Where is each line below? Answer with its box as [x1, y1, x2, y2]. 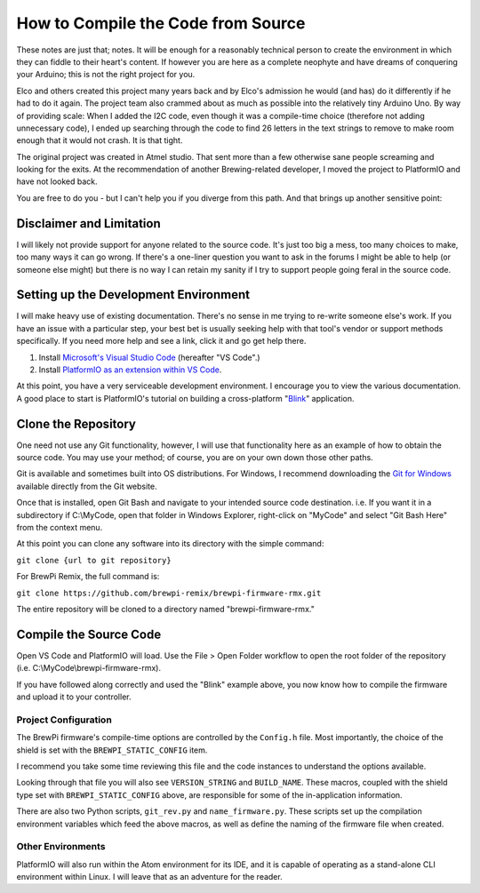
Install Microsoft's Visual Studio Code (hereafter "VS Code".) [38, 352, 261, 363]
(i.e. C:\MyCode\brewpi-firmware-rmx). [16, 663, 162, 674]
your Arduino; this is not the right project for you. [16, 69, 196, 80]
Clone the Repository [16, 416, 137, 431]
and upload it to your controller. [16, 691, 132, 702]
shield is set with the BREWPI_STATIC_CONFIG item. [16, 745, 208, 755]
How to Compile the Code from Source [16, 13, 306, 33]
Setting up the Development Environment [16, 287, 251, 302]
